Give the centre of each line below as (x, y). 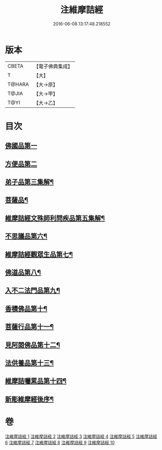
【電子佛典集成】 (53, 66)
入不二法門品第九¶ (33, 291)
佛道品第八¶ (23, 273)
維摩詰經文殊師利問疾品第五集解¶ (55, 218)
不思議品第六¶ (26, 236)
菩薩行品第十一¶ (29, 327)
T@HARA (18, 84)
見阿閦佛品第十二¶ (33, 345)
